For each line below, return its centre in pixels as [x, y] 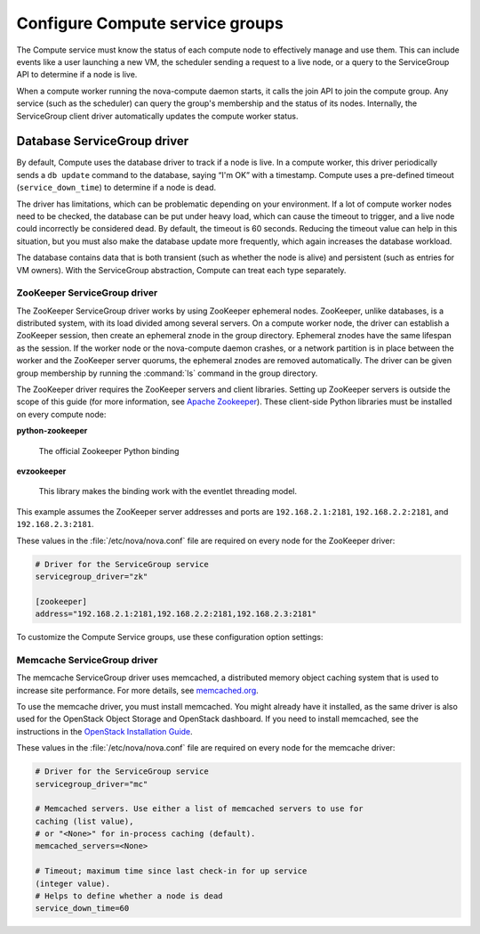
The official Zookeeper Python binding [109, 451]
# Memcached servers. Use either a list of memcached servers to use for [199, 809]
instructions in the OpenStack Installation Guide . [104, 731]
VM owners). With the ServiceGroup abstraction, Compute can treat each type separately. [181, 270]
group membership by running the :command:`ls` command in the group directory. [167, 373]
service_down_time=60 [82, 909]
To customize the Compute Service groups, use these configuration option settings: [170, 638]
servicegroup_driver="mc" [92, 784]
